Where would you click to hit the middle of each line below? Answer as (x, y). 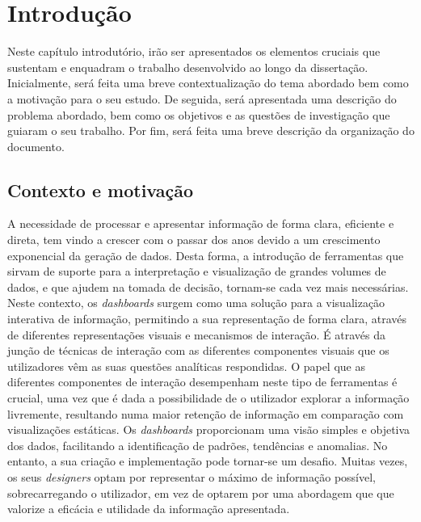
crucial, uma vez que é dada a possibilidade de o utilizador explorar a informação (208, 398)
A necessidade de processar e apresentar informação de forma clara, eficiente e (201, 223)
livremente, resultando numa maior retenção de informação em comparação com (206, 413)
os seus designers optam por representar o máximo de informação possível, (192, 476)
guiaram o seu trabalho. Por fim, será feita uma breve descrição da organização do (211, 130)
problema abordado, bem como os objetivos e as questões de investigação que (199, 114)
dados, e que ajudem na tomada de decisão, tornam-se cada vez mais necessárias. (208, 286)
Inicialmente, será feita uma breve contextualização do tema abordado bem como (208, 83)
